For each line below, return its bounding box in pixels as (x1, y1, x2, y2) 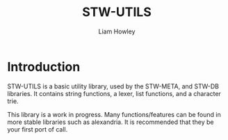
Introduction (7, 59, 81, 75)
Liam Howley (98, 27, 136, 36)
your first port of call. (7, 125, 68, 133)
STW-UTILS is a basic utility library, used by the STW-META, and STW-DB (7, 81, 220, 91)
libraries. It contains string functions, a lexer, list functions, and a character (7, 89, 221, 98)
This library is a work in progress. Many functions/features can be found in (7, 110, 221, 118)
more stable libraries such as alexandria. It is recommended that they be (7, 118, 214, 126)
